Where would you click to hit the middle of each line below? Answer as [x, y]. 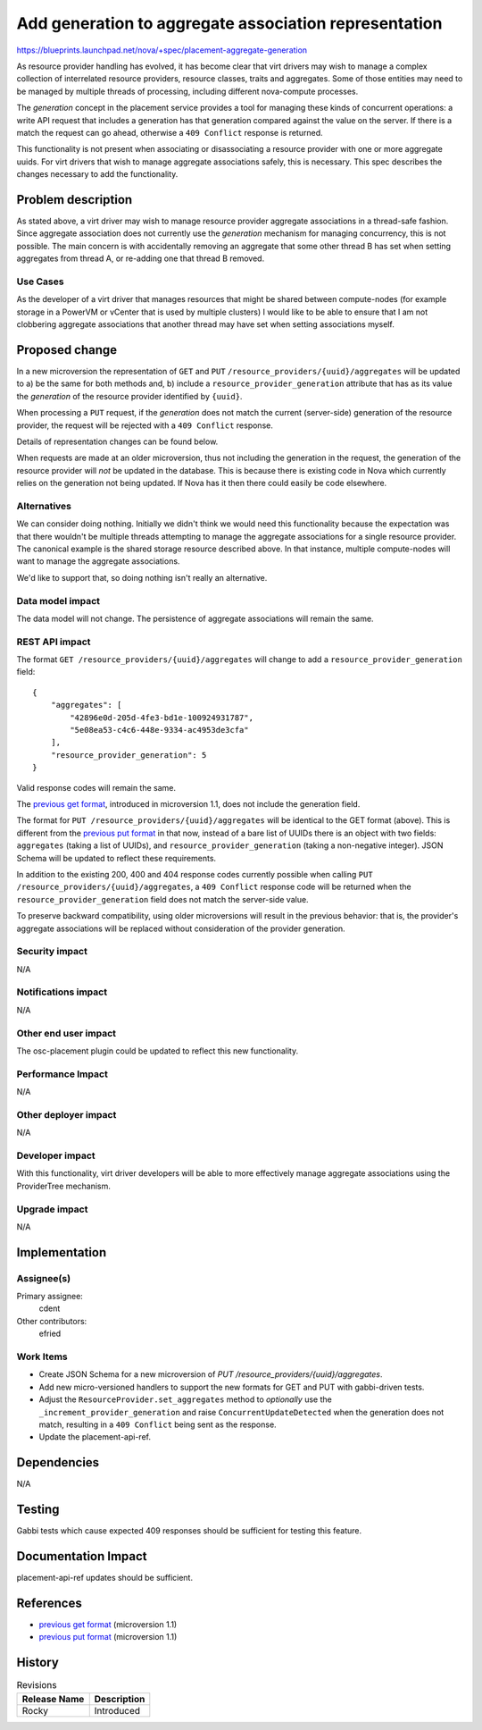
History [38, 1663]
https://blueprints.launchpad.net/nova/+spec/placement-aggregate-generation [162, 50]
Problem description [75, 200]
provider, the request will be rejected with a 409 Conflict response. [145, 425]
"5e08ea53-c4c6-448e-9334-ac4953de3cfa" [159, 730]
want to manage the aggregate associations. [98, 561]
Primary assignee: [50, 1297]
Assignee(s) [44, 1278]
